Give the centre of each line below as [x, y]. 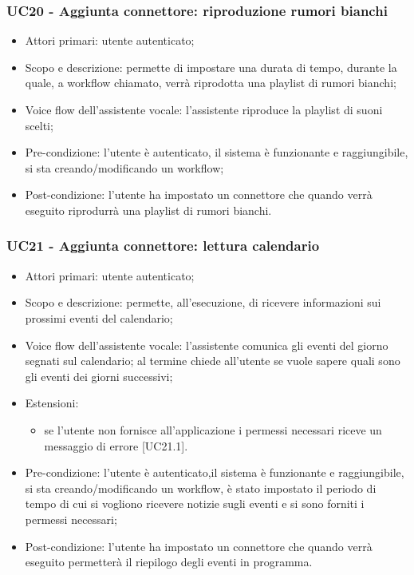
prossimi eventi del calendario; [99, 317]
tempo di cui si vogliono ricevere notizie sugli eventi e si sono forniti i [195, 504]
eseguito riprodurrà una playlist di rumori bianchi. [148, 210]
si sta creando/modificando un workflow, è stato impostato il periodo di [201, 488]
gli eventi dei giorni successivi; [99, 376]
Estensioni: [52, 403]
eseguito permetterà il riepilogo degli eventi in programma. [169, 562]
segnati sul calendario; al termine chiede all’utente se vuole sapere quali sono [213, 361]
